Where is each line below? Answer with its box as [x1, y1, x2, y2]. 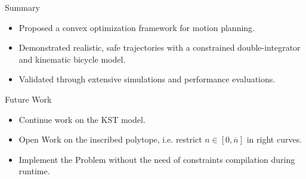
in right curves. [246, 133, 302, 146]
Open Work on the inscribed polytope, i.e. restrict [18, 133, 202, 146]
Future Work [5, 92, 52, 105]
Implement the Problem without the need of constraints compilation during [18, 153, 295, 165]
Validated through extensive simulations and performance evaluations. [18, 73, 276, 85]
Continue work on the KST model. [18, 113, 146, 125]
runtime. [18, 165, 50, 177]
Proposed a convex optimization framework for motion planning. [18, 21, 255, 33]
